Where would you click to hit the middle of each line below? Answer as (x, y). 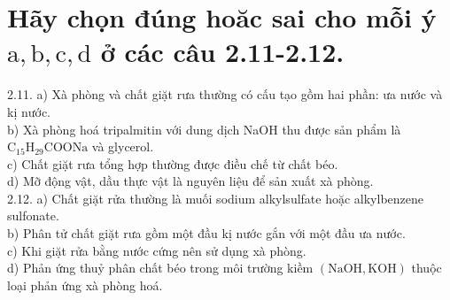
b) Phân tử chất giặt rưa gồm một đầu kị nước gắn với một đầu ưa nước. (206, 233)
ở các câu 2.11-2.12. (222, 52)
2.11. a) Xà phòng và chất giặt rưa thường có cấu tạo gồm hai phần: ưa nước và (225, 94)
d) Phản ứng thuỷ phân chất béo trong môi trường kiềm (160, 268)
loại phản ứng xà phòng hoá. (85, 285)
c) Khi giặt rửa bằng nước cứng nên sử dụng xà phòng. (157, 250)
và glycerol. (123, 146)
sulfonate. (33, 215)
